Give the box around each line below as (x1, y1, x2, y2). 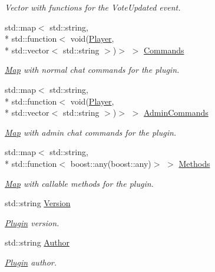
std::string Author (5, 236, 70, 249)
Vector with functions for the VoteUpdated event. (5, 1, 181, 13)
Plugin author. (5, 256, 57, 268)
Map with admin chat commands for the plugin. (5, 126, 177, 138)
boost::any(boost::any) (70, 157, 151, 169)
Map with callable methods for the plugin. (5, 177, 154, 189)
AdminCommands (143, 106, 209, 119)
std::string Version (5, 197, 71, 209)
